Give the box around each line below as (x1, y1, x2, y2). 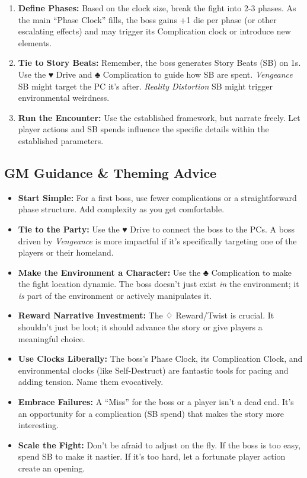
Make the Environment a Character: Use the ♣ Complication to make (18, 266, 292, 278)
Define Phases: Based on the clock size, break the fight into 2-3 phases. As (18, 2, 296, 14)
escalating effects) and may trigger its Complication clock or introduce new (18, 25, 291, 37)
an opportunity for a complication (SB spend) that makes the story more (18, 407, 284, 419)
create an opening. (18, 462, 85, 474)
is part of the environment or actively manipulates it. (18, 289, 212, 301)
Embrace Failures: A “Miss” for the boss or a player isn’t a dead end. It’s (18, 396, 294, 408)
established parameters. (18, 134, 104, 146)
